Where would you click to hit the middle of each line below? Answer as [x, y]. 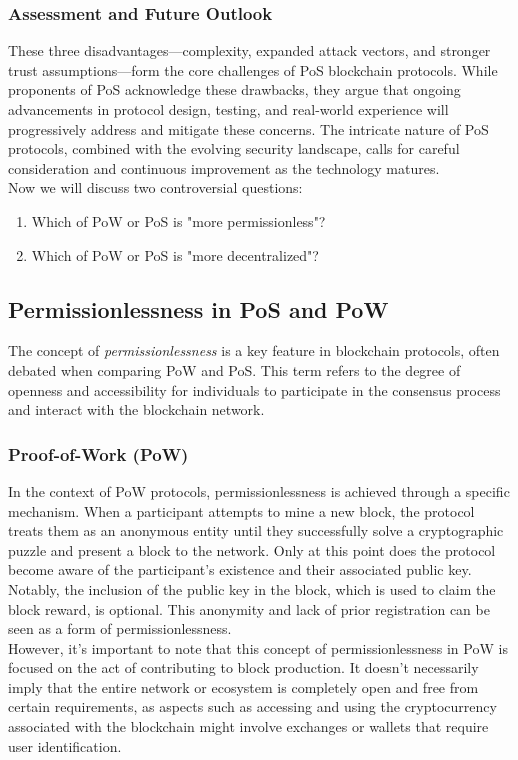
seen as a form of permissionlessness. [120, 628]
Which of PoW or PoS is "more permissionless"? [178, 220]
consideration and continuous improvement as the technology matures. [224, 167]
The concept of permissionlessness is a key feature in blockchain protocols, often [254, 350]
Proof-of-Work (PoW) [98, 453]
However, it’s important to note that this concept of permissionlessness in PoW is [258, 647]
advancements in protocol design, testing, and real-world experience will [228, 109]
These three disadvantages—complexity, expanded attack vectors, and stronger [249, 50]
